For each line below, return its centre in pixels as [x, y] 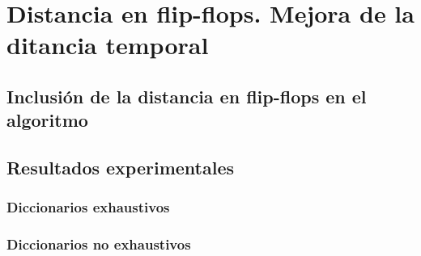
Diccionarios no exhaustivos [99, 244]
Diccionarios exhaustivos [88, 207]
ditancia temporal [108, 45]
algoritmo [47, 120]
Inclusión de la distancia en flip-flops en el [187, 96]
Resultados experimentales [121, 168]
